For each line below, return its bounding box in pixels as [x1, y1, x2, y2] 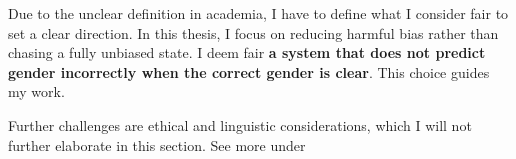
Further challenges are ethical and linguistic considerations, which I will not [8, 114, 472, 135]
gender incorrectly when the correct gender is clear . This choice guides [8, 61, 490, 82]
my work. [8, 81, 65, 102]
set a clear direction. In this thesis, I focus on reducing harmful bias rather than [8, 22, 499, 43]
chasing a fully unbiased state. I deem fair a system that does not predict [8, 42, 486, 63]
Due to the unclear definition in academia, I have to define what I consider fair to [8, 3, 509, 23]
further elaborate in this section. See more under [8, 134, 306, 155]
